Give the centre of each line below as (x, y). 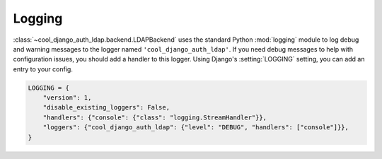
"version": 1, (67, 98)
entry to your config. (43, 69)
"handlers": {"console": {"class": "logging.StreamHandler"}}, (155, 117)
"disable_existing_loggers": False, (106, 107)
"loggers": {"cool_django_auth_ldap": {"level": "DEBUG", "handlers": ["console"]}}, (196, 128)
